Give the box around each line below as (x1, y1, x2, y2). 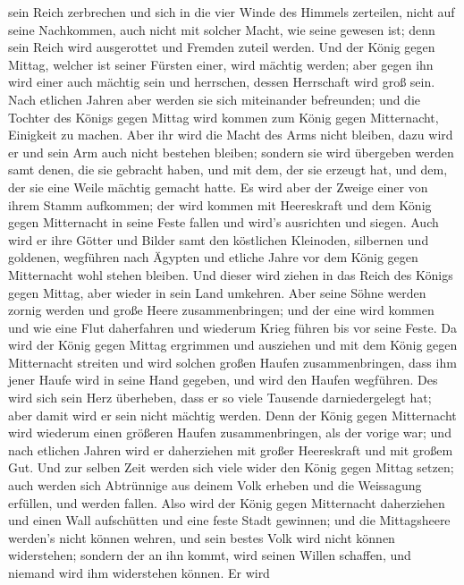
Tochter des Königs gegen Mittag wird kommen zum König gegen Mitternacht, (8, 107, 439, 126)
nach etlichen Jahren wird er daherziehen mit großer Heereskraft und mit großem (8, 440, 453, 459)
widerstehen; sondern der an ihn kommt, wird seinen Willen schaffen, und (8, 546, 411, 564)
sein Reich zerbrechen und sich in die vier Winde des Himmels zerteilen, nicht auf (8, 3, 455, 21)
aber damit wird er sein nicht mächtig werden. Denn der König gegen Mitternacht (8, 405, 457, 424)
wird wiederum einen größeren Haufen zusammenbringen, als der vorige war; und (8, 423, 451, 442)
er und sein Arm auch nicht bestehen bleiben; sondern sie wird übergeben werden (8, 142, 454, 161)
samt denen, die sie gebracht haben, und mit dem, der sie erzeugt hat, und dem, (8, 160, 448, 179)
